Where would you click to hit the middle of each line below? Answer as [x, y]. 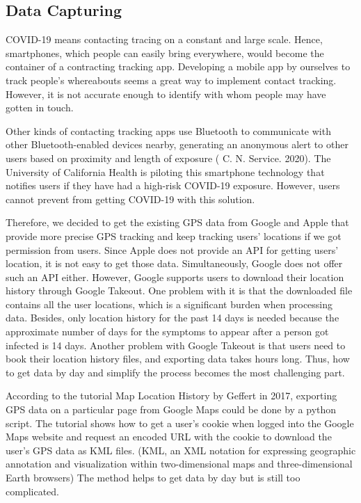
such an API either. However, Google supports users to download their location [175, 277]
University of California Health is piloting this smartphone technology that [165, 171]
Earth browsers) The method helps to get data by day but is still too [153, 478]
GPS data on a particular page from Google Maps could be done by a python [171, 409]
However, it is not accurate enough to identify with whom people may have [166, 94]
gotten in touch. [40, 107]
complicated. [32, 491]
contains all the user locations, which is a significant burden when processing [169, 304]
